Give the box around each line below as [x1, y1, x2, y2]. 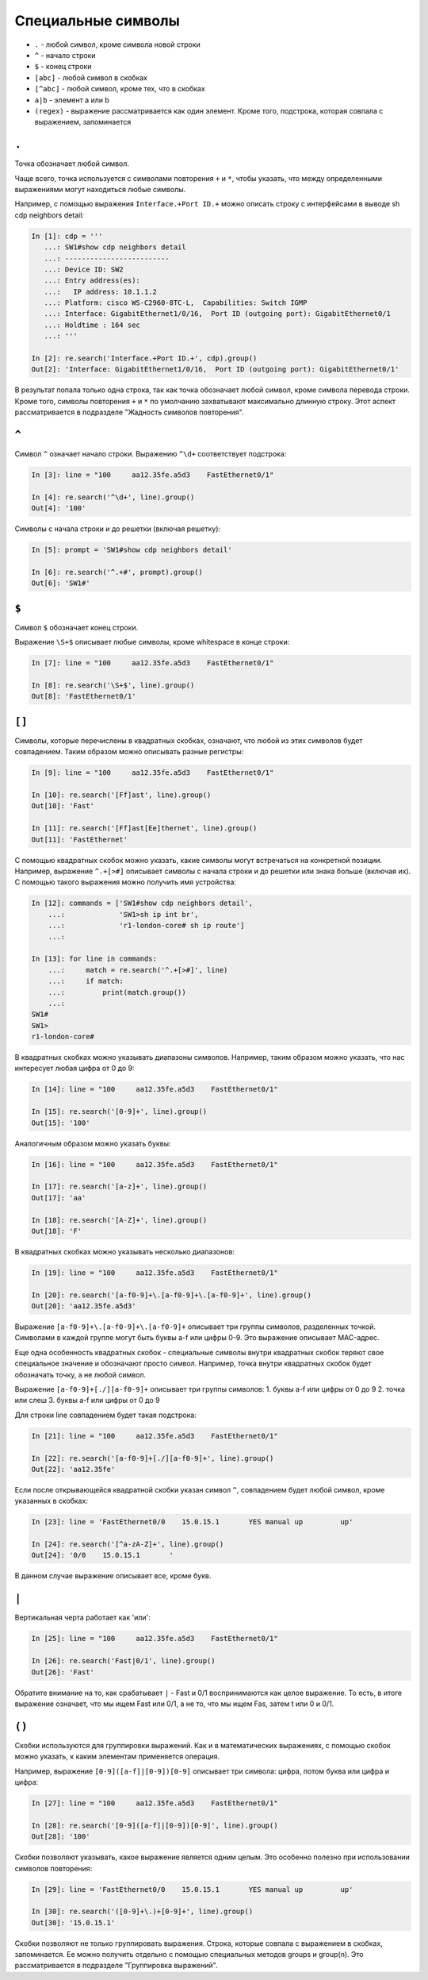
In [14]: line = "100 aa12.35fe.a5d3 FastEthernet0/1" [31, 1084, 278, 1094]
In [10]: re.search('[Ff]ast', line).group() [31, 791, 212, 799]
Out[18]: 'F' [31, 1227, 82, 1235]
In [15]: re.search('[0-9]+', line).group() [31, 1107, 208, 1116]
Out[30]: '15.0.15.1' [31, 1918, 116, 1927]
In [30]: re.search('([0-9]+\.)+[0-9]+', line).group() [31, 1907, 254, 1916]
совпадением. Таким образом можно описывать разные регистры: [14, 747, 244, 757]
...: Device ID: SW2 [44, 264, 124, 274]
